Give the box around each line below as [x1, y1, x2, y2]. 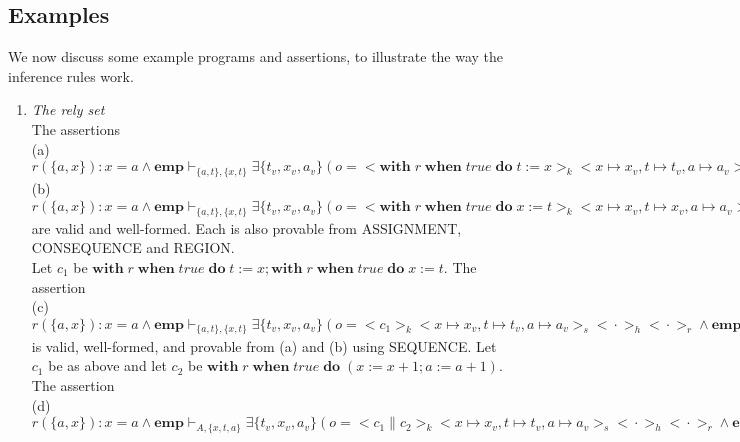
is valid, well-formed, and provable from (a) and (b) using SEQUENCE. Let [31, 335, 497, 356]
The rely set [31, 99, 105, 120]
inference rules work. [8, 65, 134, 86]
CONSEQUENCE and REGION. [31, 237, 235, 258]
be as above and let [48, 355, 167, 376]
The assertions [31, 118, 120, 139]
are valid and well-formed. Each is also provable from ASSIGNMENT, [31, 217, 462, 238]
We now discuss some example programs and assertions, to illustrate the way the [8, 46, 504, 67]
